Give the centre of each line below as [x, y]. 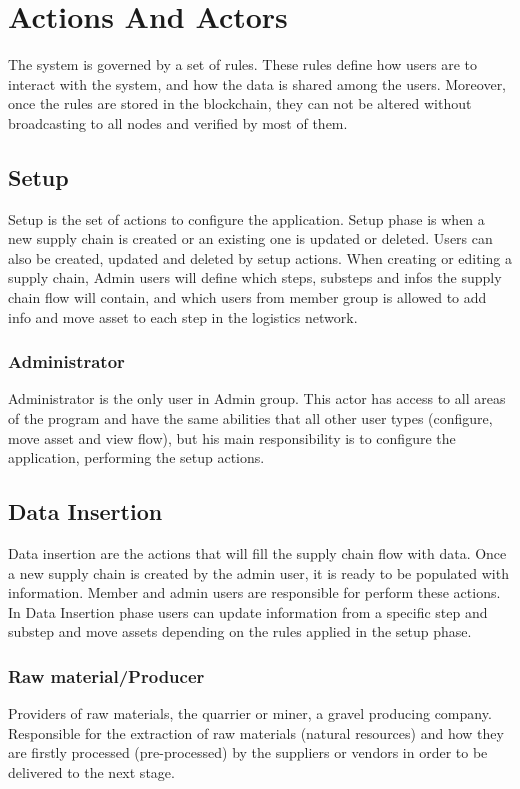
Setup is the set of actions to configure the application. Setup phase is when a [246, 218]
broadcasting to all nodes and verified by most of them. [178, 122]
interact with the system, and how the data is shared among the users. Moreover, [257, 83]
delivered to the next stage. [91, 772]
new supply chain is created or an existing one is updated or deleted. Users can [250, 238]
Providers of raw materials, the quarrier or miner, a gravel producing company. [250, 713]
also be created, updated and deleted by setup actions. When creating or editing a [260, 257]
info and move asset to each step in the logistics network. [183, 316]
